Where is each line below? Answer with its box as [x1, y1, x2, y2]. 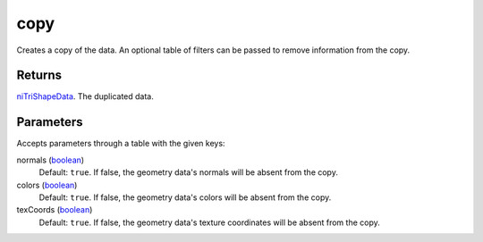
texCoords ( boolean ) [16, 204, 93, 215]
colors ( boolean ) [16, 179, 78, 190]
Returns [16, 68, 63, 83]
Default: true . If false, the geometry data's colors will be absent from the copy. [38, 192, 332, 203]
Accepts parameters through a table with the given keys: [16, 138, 225, 149]
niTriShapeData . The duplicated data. [16, 91, 154, 102]
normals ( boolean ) [16, 154, 85, 165]
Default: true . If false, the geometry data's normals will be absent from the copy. [38, 167, 339, 178]
